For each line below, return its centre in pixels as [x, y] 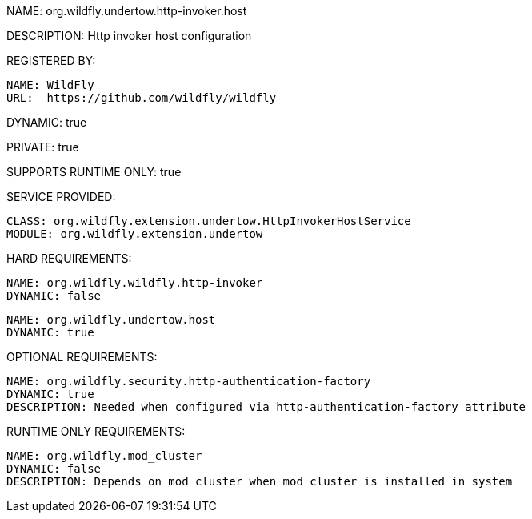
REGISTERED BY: [51, 60]
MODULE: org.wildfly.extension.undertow [135, 234]
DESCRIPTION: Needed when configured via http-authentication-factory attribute [266, 407]
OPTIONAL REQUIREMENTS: [82, 357]
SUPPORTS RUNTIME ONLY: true [94, 172]
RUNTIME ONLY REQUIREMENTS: [96, 431]
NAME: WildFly [50, 85]
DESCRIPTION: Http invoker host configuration [129, 36]
